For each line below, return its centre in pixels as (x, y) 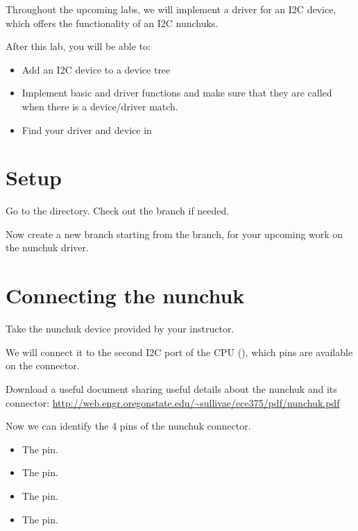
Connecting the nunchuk (125, 295)
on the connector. (43, 365)
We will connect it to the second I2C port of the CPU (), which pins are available (179, 352)
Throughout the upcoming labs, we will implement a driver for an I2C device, (171, 9)
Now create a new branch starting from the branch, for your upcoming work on (174, 234)
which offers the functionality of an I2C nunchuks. (112, 23)
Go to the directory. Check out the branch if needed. (118, 211)
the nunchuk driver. (47, 247)
